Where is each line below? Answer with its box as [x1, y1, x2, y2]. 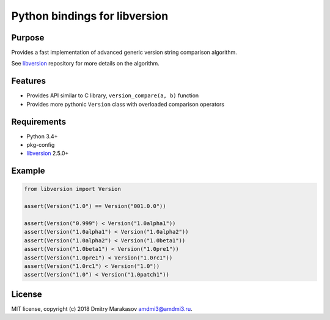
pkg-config [26, 141, 55, 149]
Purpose [11, 32, 45, 43]
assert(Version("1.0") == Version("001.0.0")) [24, 203, 166, 210]
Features [11, 76, 46, 86]
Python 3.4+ [26, 132, 58, 140]
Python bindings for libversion [11, 9, 169, 23]
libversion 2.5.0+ [26, 150, 69, 157]
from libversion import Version [24, 185, 122, 193]
